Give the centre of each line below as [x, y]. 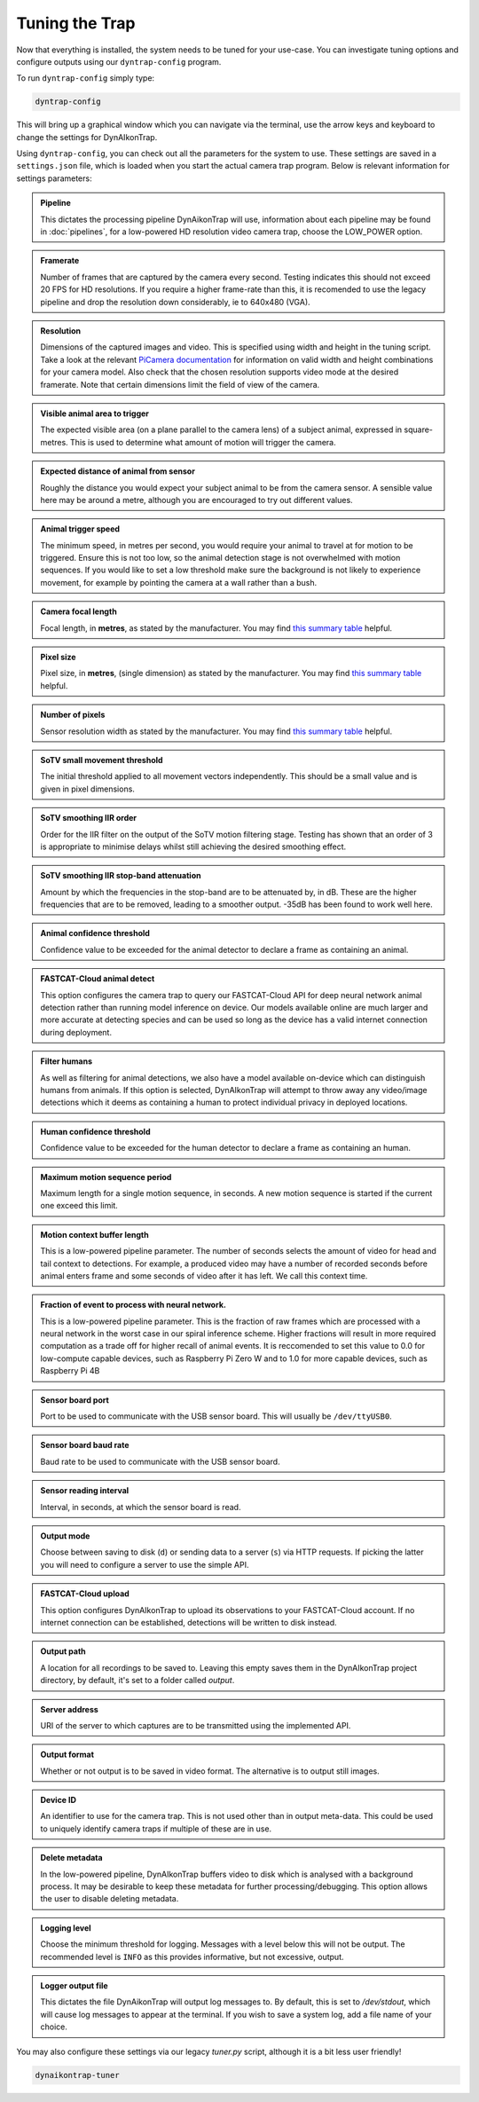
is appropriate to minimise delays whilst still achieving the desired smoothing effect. [193, 846]
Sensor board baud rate [85, 1445]
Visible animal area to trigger [95, 413]
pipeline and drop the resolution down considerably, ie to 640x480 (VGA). [175, 302]
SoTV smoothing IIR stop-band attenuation [121, 876]
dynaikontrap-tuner [77, 2075]
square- [419, 429]
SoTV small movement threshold [102, 760]
